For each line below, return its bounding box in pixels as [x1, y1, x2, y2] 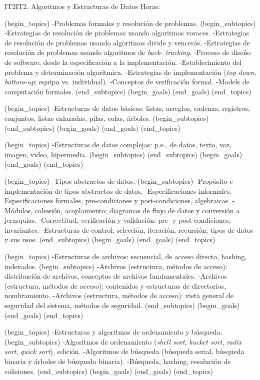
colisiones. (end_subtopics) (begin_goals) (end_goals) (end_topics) [4, 366, 213, 376]
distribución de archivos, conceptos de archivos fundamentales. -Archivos [4, 271, 227, 281]
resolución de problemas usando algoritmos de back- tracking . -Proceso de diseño [4, 47, 251, 57]
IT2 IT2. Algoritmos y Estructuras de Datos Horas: [4, 1, 160, 11]
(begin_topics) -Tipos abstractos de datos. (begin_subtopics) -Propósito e [4, 175, 233, 186]
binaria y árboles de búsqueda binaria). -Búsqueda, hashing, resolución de [4, 356, 231, 366]
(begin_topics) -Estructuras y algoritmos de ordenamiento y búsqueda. [4, 327, 222, 337]
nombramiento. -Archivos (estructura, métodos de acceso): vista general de [4, 290, 233, 301]
